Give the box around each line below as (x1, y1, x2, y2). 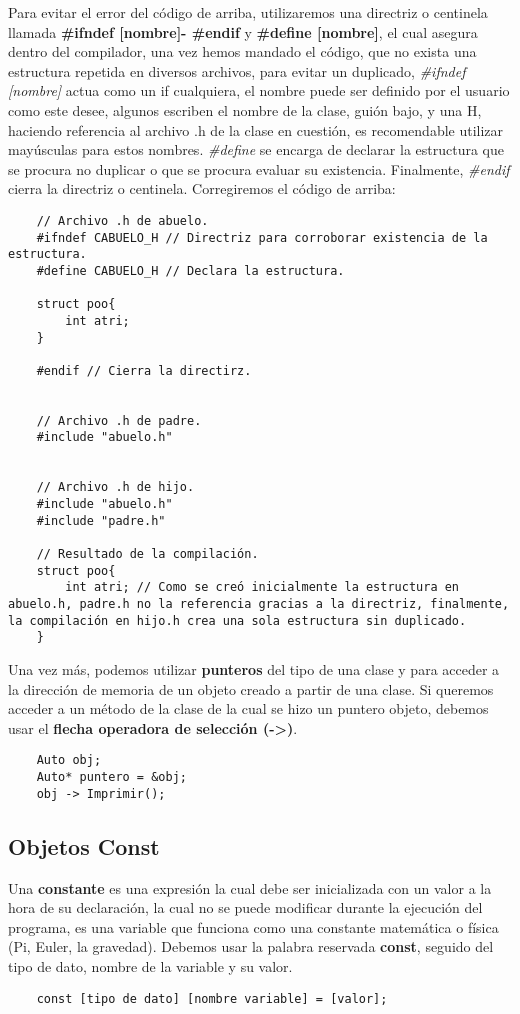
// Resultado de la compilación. (36, 547, 259, 562)
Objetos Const (8, 830, 160, 861)
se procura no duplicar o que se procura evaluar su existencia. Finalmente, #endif (8, 158, 510, 179)
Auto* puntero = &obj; (36, 770, 187, 785)
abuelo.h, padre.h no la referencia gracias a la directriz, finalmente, (8, 597, 510, 612)
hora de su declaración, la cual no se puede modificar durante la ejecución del (8, 897, 483, 918)
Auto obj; (36, 753, 102, 768)
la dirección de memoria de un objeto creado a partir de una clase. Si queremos (8, 678, 494, 699)
